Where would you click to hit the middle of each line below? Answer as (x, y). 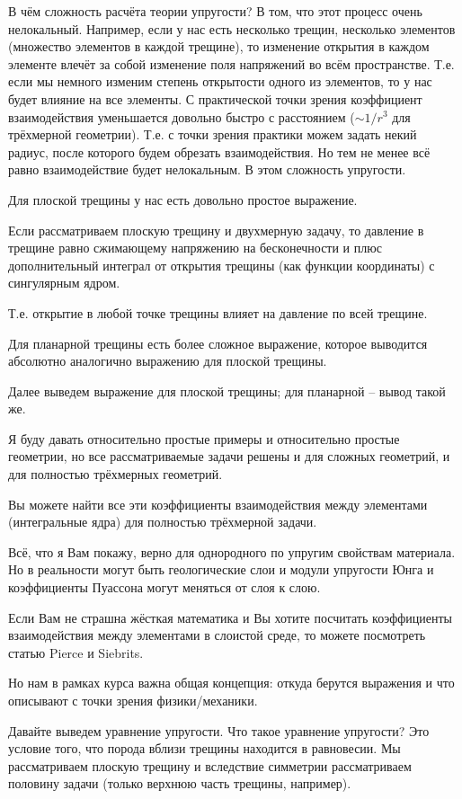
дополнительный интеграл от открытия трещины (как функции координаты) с (222, 265)
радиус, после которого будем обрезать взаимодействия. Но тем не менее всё (219, 151)
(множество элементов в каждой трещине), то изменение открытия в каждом (219, 46)
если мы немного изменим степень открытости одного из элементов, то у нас (220, 81)
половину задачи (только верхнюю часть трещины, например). (180, 783)
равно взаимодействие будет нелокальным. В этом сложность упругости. (207, 169)
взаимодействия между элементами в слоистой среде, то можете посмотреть (217, 635)
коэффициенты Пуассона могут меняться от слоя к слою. (164, 587)
